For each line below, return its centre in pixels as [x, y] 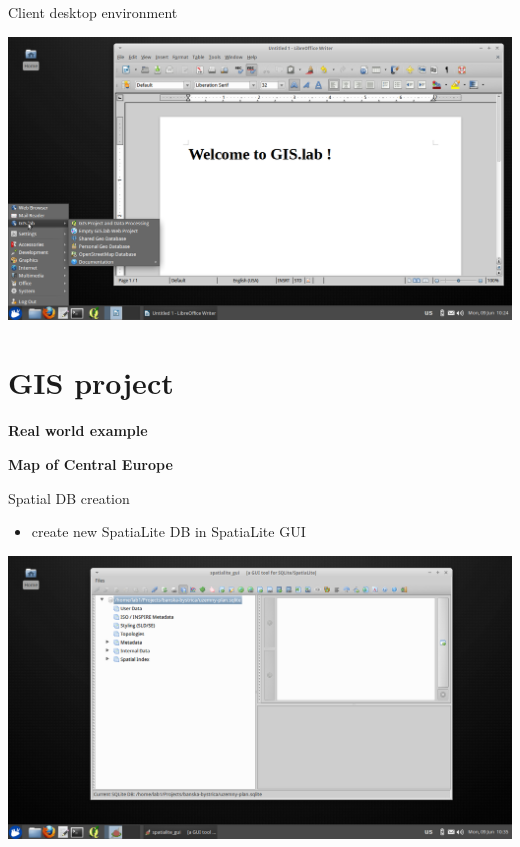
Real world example [78, 430]
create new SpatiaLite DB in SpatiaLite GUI [168, 531]
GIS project [91, 382]
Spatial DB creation [69, 497]
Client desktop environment [93, 12]
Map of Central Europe [90, 463]
